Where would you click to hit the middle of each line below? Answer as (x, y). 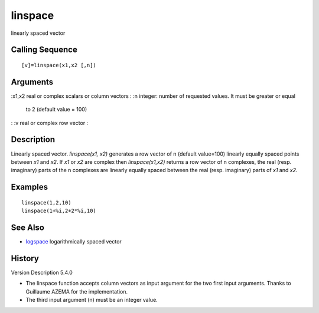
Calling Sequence (44, 50)
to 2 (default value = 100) (56, 110)
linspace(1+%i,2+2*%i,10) (59, 211)
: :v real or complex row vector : (50, 123)
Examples (30, 187)
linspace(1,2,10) (46, 202)
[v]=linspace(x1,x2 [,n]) (59, 65)
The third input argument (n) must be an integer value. (92, 300)
